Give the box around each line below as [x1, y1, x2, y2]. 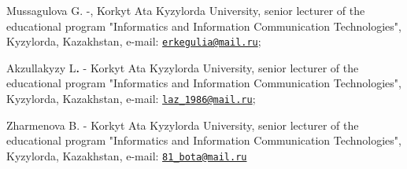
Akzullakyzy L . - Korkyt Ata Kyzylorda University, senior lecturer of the [6, 59, 359, 75]
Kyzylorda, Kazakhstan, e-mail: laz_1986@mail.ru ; [6, 90, 256, 107]
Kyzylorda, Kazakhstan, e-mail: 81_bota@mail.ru [6, 147, 247, 163]
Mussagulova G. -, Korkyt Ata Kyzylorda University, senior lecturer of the [6, 2, 365, 18]
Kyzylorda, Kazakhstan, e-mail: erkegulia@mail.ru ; [6, 33, 261, 50]
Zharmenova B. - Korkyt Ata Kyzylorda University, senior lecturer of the [6, 116, 359, 133]
